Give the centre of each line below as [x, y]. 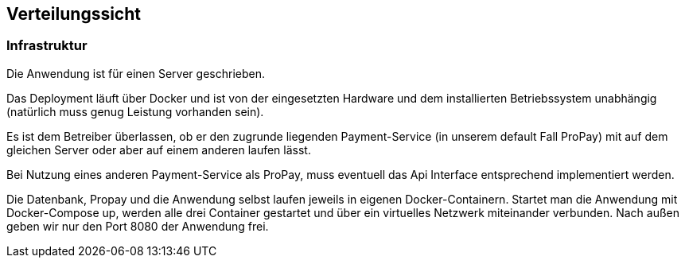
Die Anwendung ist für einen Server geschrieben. [136, 73]
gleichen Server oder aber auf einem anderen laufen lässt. [159, 149]
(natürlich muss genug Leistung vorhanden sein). [135, 111]
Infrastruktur [47, 46]
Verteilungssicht [74, 14]
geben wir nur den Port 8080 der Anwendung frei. [138, 226]
